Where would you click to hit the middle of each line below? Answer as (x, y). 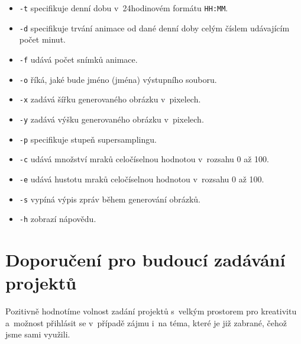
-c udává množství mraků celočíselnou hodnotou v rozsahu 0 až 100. (144, 159)
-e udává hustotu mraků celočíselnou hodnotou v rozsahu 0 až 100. (142, 179)
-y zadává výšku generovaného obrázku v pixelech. (111, 119)
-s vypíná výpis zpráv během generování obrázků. (110, 199)
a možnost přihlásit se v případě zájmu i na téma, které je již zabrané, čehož (146, 322)
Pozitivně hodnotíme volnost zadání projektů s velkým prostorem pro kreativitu (151, 311)
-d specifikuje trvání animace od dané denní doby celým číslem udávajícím (154, 28)
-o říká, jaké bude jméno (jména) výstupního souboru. (118, 79)
